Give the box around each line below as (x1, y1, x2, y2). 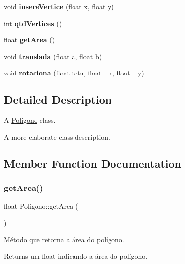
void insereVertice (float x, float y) (4, 1, 114, 11)
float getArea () (4, 35, 55, 45)
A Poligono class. (4, 115, 56, 125)
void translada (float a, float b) (4, 51, 102, 61)
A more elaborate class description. (4, 131, 110, 142)
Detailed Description (4, 92, 112, 107)
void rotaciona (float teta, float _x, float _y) (4, 68, 144, 78)
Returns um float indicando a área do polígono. (4, 251, 148, 261)
